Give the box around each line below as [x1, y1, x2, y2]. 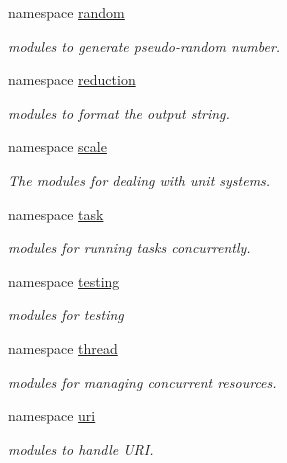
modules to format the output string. [8, 102, 230, 123]
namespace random [8, 2, 125, 22]
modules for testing [8, 304, 124, 325]
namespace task [8, 203, 104, 224]
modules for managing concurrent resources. [8, 371, 277, 392]
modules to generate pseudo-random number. [8, 35, 281, 56]
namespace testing [8, 270, 120, 291]
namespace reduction [8, 69, 136, 90]
